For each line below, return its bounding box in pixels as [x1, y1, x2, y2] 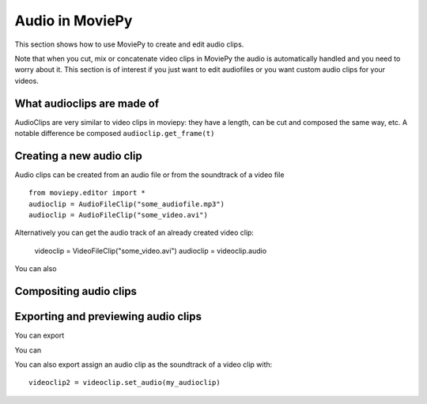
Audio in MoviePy [14, 12, 133, 29]
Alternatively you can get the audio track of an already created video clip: [14, 228, 255, 237]
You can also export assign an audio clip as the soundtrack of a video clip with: [14, 360, 273, 369]
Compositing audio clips [14, 285, 138, 298]
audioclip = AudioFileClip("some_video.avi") [28, 210, 209, 220]
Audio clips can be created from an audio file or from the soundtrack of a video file [14, 170, 285, 179]
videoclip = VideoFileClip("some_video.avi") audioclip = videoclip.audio [34, 246, 267, 255]
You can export [14, 330, 65, 340]
